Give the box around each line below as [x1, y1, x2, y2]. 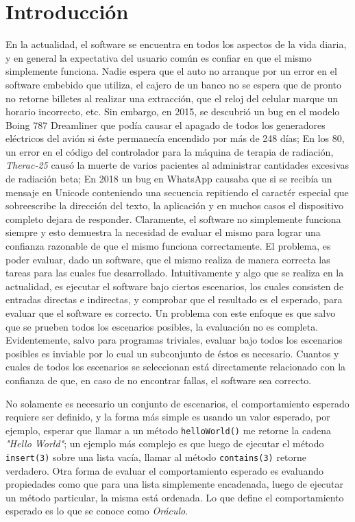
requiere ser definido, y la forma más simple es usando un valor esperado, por [5, 410, 330, 424]
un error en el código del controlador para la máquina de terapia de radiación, [5, 144, 334, 158]
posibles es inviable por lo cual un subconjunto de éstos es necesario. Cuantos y [5, 346, 339, 360]
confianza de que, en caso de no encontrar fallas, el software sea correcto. [5, 372, 312, 387]
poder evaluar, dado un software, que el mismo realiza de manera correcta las [5, 252, 330, 266]
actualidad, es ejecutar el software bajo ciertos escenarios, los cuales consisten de [5, 278, 344, 293]
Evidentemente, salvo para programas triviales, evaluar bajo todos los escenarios [5, 333, 343, 347]
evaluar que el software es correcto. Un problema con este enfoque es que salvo [5, 306, 336, 320]
